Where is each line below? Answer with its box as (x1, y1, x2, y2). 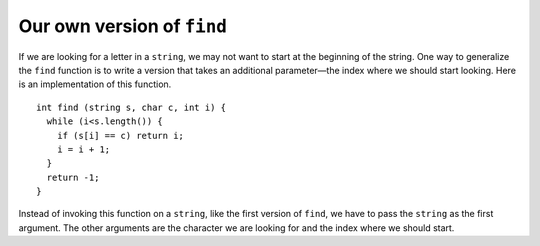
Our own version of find (18, 15, 227, 37)
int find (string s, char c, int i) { (36, 101, 227, 113)
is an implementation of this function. (18, 78, 172, 90)
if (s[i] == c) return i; (56, 130, 185, 141)
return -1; (46, 171, 100, 183)
